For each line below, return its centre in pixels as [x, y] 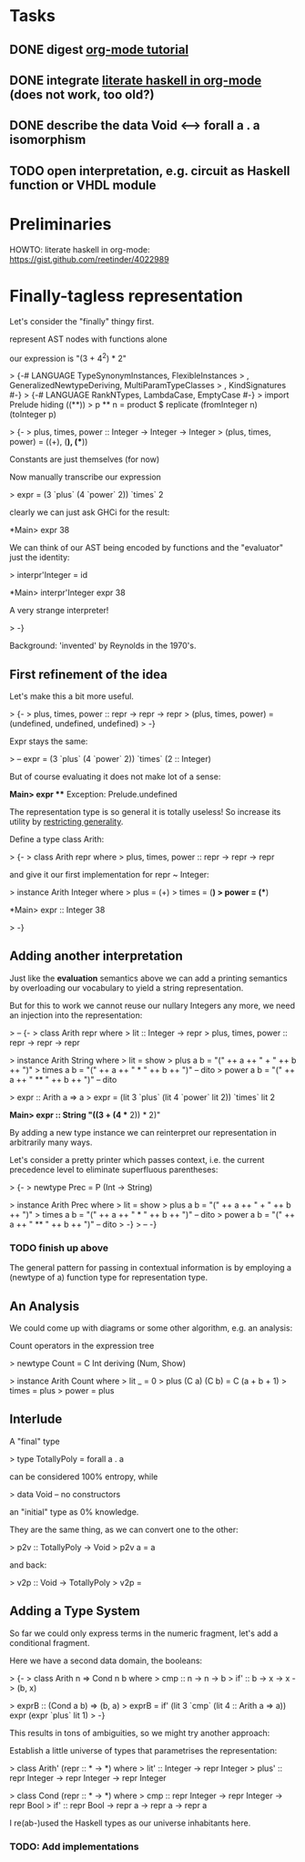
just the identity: [40, 558]
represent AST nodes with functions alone [89, 339]
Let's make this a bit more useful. [72, 696]
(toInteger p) [33, 415]
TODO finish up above [59, 1248]
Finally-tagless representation [126, 296]
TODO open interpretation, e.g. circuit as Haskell [150, 171]
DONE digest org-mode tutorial [99, 50]
